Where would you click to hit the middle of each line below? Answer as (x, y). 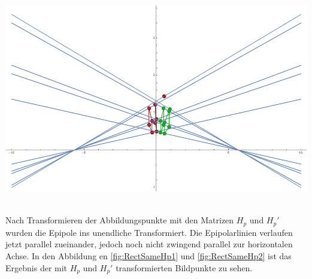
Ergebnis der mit (37, 267)
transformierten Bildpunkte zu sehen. (184, 267)
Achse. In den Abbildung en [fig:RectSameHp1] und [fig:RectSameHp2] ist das (149, 255)
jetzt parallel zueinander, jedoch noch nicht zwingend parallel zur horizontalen (149, 244)
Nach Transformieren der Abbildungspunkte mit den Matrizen (120, 220)
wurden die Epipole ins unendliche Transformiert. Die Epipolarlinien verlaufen (149, 232)
